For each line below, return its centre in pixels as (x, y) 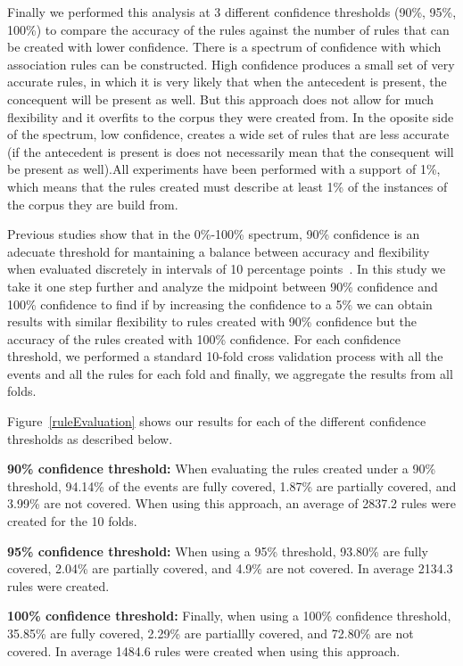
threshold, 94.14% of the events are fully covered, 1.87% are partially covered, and (232, 485)
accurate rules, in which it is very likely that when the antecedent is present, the (227, 82)
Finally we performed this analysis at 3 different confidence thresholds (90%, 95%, (232, 12)
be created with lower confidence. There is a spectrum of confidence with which (224, 47)
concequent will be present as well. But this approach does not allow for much (221, 99)
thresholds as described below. (90, 438)
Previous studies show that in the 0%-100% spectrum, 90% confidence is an (214, 234)
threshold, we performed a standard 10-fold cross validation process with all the (225, 356)
